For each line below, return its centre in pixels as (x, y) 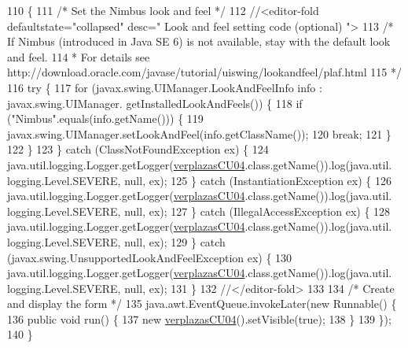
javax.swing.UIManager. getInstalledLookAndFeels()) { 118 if (155, 103)
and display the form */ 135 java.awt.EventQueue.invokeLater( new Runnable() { (202, 304)
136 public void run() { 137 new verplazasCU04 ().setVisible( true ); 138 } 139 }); (199, 318)
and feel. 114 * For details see (79, 56)
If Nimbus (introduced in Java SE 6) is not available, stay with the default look (199, 41)
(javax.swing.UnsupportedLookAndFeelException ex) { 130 (150, 257)
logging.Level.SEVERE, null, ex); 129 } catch (116, 241)
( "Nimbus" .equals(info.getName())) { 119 (105, 118)
